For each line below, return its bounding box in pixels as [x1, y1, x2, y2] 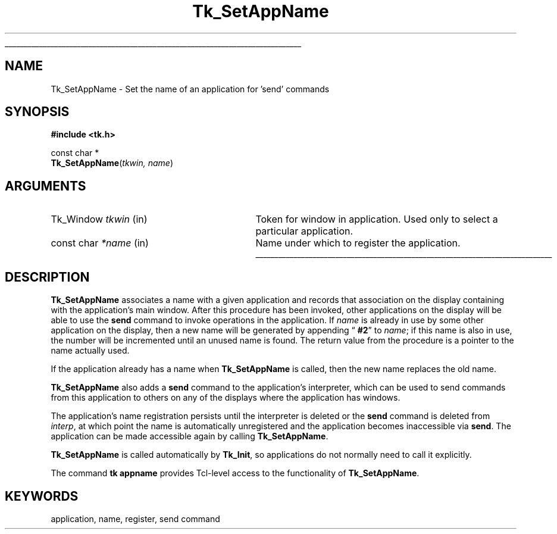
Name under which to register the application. [255, 237, 461, 249]
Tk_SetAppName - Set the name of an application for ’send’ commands [51, 83, 330, 94]
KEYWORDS [5, 488, 79, 504]
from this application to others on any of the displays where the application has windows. [51, 392, 400, 403]
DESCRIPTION [5, 269, 90, 285]
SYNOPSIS [5, 104, 70, 120]
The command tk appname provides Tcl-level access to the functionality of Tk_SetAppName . [51, 468, 420, 479]
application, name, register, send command [51, 513, 220, 524]
